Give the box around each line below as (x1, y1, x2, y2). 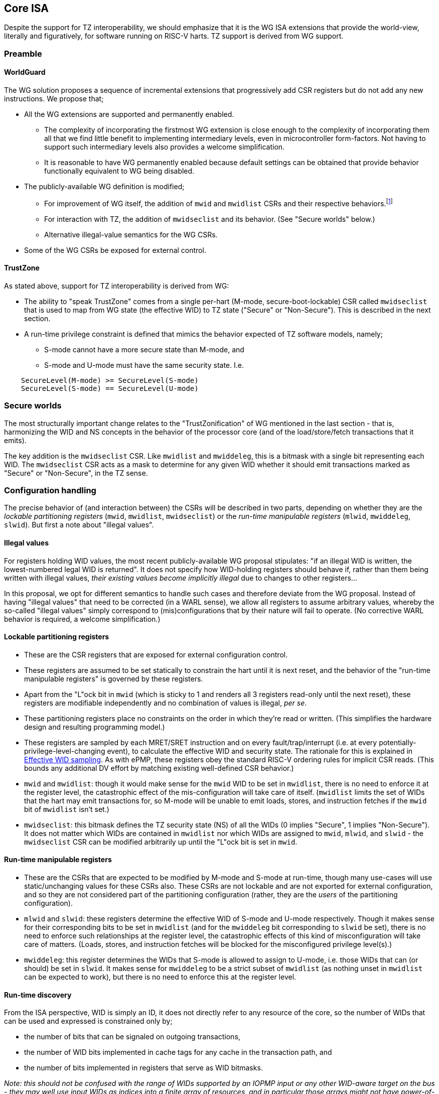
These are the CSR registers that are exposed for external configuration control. (24, 650, 288, 659)
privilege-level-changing (24, 746, 105, 755)
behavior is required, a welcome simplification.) (4, 614, 161, 623)
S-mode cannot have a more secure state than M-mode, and (44, 345, 244, 354)
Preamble (4, 48, 42, 59)
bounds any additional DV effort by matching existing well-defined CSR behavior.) (24, 763, 294, 772)
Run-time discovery (4, 990, 72, 999)
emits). (4, 436, 27, 445)
